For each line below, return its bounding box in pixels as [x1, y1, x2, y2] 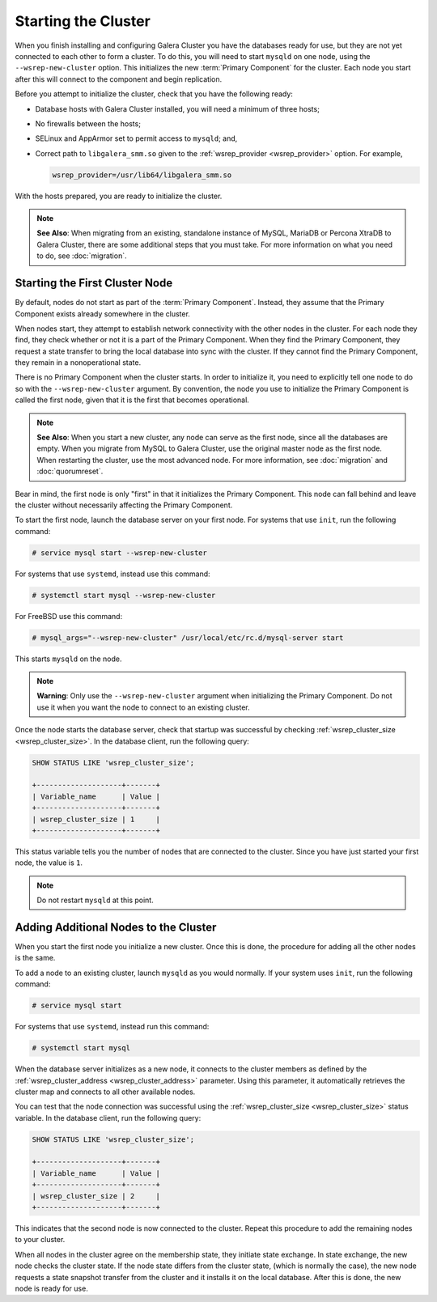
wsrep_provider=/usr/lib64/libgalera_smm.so [52, 170, 232, 180]
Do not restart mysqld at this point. [36, 895, 154, 905]
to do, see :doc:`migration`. [36, 251, 127, 261]
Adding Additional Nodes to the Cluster [15, 920, 217, 934]
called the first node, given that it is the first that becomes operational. [15, 395, 250, 405]
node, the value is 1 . [15, 858, 83, 867]
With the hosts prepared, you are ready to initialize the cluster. [15, 191, 223, 201]
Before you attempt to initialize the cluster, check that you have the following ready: [15, 89, 293, 99]
